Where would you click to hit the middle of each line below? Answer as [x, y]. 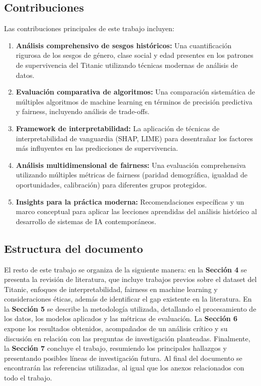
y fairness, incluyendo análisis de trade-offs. [83, 111]
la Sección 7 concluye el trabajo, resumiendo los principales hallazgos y [115, 348]
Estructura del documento [74, 248]
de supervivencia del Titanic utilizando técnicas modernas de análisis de [127, 65]
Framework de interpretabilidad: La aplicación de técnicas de [118, 128]
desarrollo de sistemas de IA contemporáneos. [86, 221]
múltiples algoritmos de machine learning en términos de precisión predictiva [134, 101]
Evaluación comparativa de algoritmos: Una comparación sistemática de [135, 92]
